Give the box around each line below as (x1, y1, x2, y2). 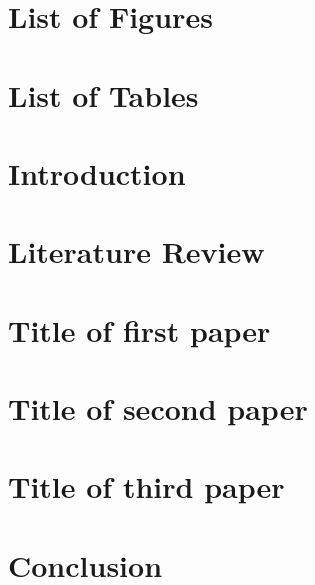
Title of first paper (8, 309, 271, 350)
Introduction (8, 152, 186, 193)
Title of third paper (8, 466, 285, 507)
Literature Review (8, 231, 265, 272)
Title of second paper (8, 388, 308, 429)
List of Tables (8, 74, 199, 115)
